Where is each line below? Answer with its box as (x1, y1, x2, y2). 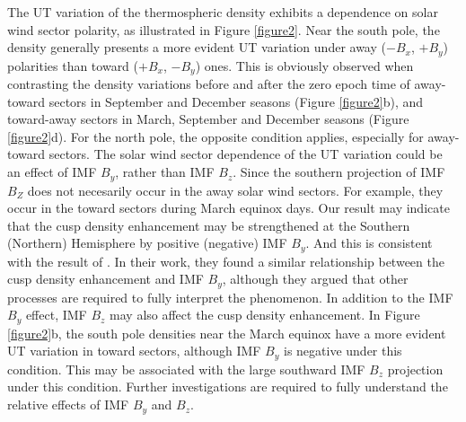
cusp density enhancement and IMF (7, 269, 204, 288)
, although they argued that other (222, 269, 409, 288)
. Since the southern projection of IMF (233, 163, 445, 181)
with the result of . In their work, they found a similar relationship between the (7, 251, 444, 270)
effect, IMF (25, 305, 87, 324)
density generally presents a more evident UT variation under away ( (7, 38, 386, 57)
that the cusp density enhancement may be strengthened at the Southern (7, 215, 410, 234)
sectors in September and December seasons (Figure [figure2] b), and (48, 92, 424, 110)
